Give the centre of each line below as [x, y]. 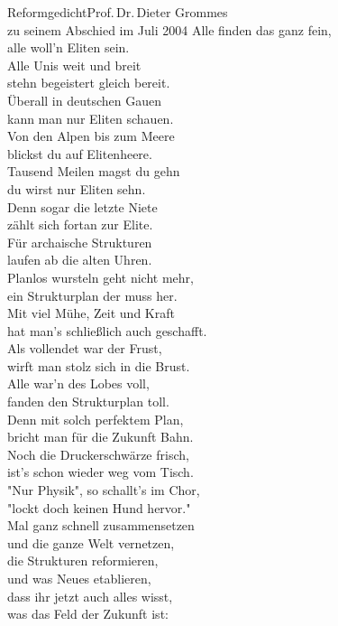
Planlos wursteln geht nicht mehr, [100, 277]
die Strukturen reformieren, [83, 561]
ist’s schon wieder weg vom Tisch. [100, 472]
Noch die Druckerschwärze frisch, [98, 454]
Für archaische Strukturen [80, 242]
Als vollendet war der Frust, [85, 348]
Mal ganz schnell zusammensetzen [101, 525]
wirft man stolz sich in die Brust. [99, 365]
